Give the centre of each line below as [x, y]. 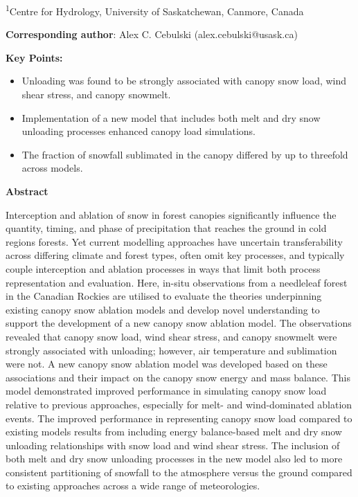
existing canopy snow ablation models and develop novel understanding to [163, 309]
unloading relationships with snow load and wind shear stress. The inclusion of [173, 445]
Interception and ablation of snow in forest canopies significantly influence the [171, 214]
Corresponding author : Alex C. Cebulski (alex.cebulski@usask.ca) [152, 34]
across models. [52, 168]
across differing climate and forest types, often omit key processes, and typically [175, 255]
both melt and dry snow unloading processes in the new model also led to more [174, 459]
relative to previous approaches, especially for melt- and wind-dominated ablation [179, 404]
